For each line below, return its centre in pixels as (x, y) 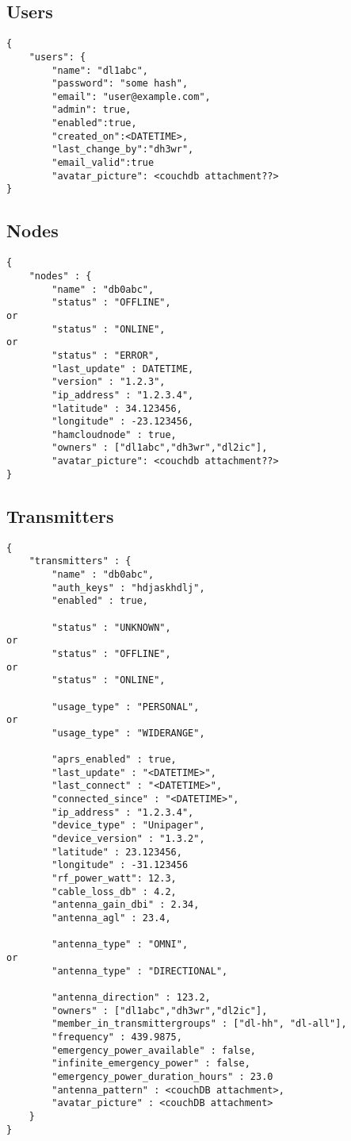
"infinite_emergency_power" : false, (151, 1064)
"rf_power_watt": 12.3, (114, 879)
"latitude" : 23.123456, (117, 852)
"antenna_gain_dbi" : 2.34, (126, 905)
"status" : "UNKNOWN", (111, 627)
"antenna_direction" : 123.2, (131, 997)
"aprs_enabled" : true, (114, 760)
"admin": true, (92, 110)
